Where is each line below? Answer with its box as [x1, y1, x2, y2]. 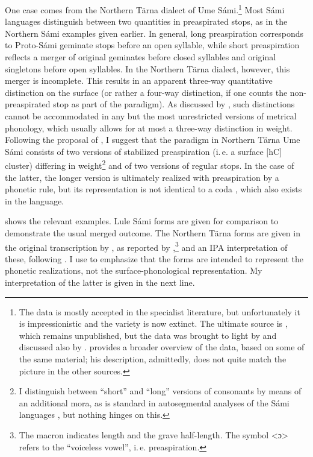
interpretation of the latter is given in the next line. [5, 276, 195, 289]
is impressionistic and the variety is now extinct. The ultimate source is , [19, 317, 288, 330]
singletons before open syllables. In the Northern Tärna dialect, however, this [5, 62, 290, 75]
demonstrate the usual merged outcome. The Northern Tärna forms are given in [5, 227, 300, 239]
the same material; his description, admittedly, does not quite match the [19, 353, 287, 365]
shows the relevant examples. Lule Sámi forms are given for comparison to [5, 215, 279, 227]
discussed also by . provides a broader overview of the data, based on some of [19, 341, 305, 353]
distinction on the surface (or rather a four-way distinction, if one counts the [5, 86, 288, 98]
